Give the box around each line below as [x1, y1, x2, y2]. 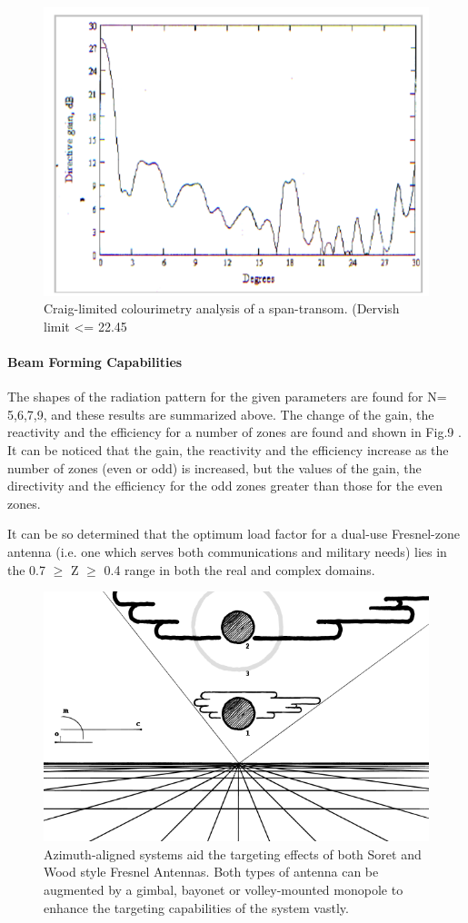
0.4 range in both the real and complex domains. [104, 560, 375, 579]
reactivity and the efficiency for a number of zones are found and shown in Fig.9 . [7, 422, 462, 442]
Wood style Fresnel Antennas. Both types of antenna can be [44, 862, 379, 881]
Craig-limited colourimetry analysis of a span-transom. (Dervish [44, 299, 400, 318]
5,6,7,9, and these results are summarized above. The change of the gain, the [7, 404, 434, 423]
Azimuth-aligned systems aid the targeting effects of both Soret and [44, 844, 422, 863]
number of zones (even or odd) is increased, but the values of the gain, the [7, 458, 422, 477]
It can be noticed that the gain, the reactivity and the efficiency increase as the [7, 441, 449, 459]
